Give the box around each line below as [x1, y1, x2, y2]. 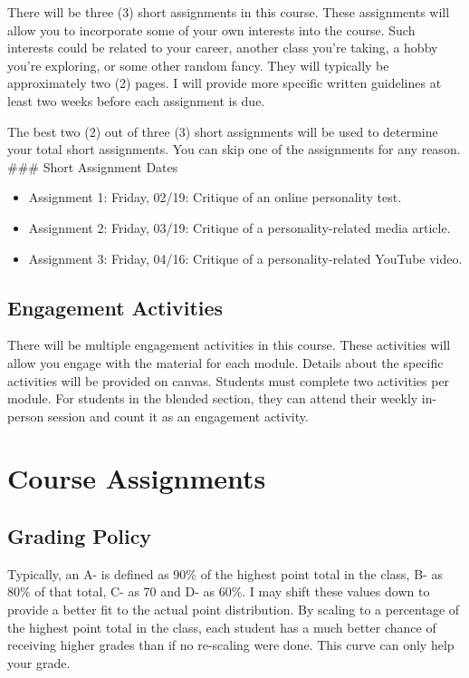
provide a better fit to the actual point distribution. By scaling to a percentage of [7, 600, 460, 619]
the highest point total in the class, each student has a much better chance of [7, 617, 436, 636]
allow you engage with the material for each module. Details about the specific [7, 353, 444, 372]
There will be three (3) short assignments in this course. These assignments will [7, 3, 450, 21]
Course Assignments [7, 460, 266, 497]
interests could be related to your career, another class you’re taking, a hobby [7, 38, 438, 57]
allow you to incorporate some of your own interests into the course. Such [7, 20, 416, 39]
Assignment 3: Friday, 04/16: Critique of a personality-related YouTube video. [28, 248, 463, 267]
